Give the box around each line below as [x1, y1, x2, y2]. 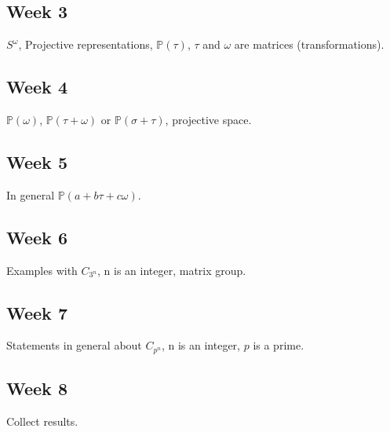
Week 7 [6, 300, 67, 324]
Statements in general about [6, 337, 142, 353]
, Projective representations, [18, 36, 153, 53]
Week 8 [6, 376, 67, 401]
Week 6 [6, 225, 67, 249]
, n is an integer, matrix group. [97, 262, 246, 278]
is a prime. [253, 337, 304, 353]
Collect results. [6, 413, 78, 430]
